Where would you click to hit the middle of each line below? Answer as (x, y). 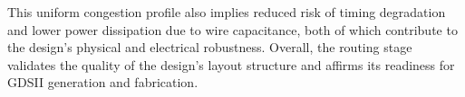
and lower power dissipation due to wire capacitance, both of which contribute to (232, 29)
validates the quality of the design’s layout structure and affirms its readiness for (231, 64)
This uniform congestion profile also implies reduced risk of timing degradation (227, 12)
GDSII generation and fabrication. (103, 82)
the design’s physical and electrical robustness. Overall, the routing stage (210, 47)
